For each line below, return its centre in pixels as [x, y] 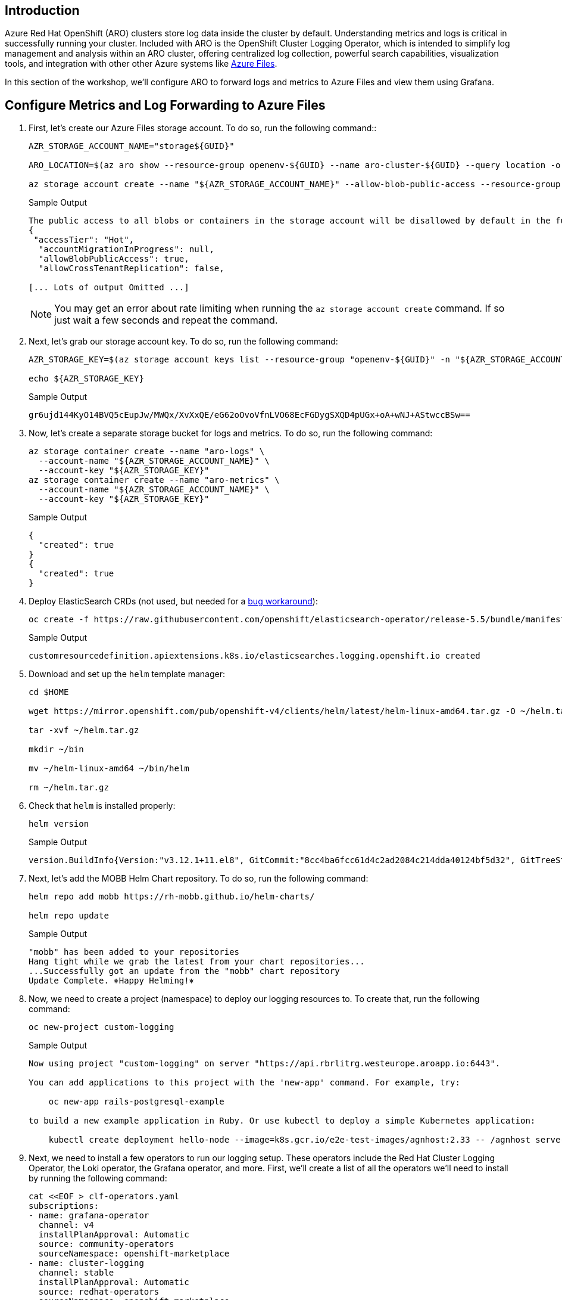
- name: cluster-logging [86, 1263]
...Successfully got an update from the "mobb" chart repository [184, 971]
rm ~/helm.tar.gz [69, 788]
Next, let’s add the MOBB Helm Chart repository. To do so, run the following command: [199, 879]
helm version [59, 824]
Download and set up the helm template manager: [127, 674]
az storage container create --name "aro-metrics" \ [154, 480]
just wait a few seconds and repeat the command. [166, 320]
